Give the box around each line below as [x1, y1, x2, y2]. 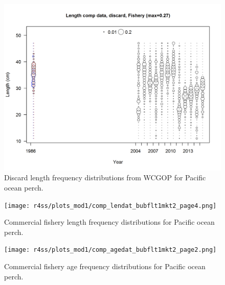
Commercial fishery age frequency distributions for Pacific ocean [4, 261, 206, 272]
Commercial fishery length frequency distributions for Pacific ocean [4, 217, 215, 227]
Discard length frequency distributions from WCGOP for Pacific [4, 172, 206, 183]
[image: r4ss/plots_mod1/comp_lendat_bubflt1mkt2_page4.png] [4, 202, 217, 209]
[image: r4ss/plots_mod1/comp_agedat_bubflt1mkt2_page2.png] [4, 246, 217, 254]
